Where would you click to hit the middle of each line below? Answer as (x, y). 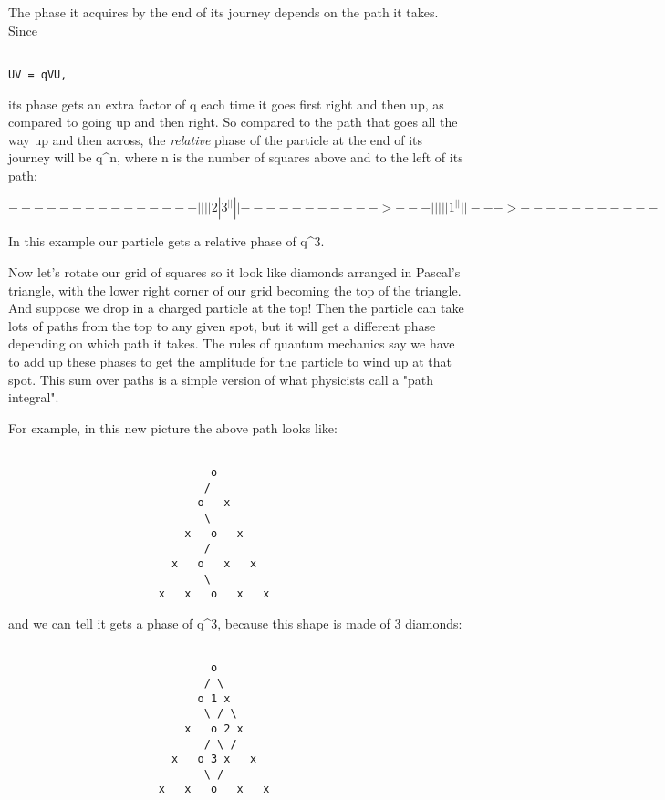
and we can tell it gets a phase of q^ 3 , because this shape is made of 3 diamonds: (235, 623)
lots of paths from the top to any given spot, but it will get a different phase (222, 325)
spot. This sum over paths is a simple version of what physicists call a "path (221, 379)
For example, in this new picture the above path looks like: (173, 427)
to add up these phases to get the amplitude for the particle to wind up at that (230, 362)
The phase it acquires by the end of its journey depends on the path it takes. (223, 12)
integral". (34, 397)
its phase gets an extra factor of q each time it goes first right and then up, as (226, 104)
